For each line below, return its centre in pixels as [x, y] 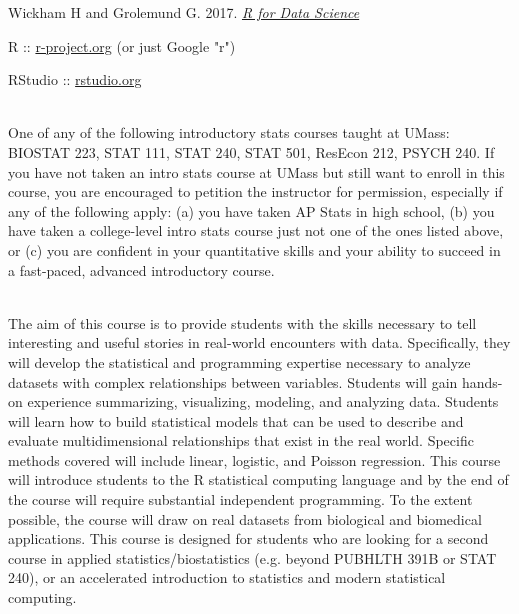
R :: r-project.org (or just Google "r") [122, 45]
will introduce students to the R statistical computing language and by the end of [258, 479]
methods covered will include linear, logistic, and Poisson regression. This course [254, 459]
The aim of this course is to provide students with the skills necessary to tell [242, 322]
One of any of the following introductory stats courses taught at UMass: [229, 132]
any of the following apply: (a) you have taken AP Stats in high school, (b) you [251, 210]
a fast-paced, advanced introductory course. [141, 269]
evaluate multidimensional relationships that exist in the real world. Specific [241, 440]
